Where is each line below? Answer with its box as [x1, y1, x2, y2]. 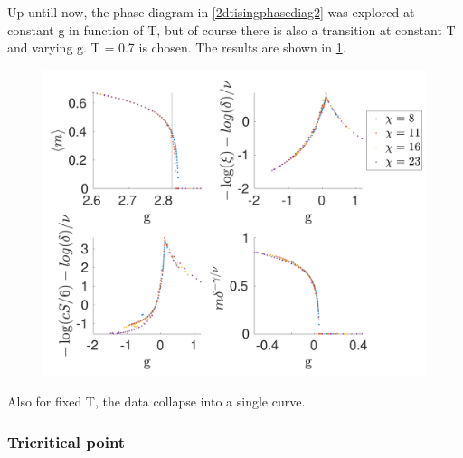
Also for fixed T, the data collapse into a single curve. [7, 392, 306, 411]
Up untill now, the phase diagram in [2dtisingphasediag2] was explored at [7, 3, 415, 21]
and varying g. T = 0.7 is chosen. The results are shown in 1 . [7, 38, 346, 57]
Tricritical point [7, 430, 126, 453]
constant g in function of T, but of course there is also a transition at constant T [7, 20, 456, 39]
